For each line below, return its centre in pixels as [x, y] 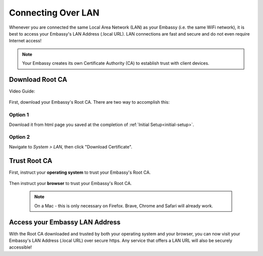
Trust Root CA [31, 161]
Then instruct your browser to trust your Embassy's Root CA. [70, 183]
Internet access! [25, 41]
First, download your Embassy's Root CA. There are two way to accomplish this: [89, 102]
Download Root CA [38, 80]
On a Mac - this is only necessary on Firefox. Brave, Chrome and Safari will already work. [124, 206]
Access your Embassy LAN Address [65, 222]
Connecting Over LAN [54, 13]
